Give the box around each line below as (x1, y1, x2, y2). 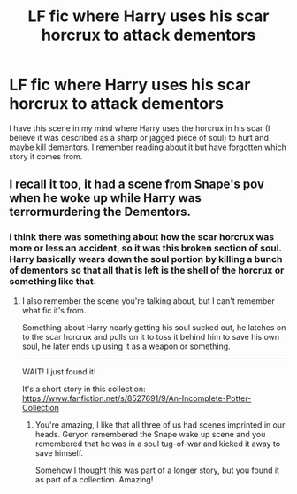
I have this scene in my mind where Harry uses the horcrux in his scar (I (9, 122, 270, 134)
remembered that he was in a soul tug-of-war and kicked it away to (34, 438, 281, 449)
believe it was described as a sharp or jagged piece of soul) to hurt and (9, 132, 270, 143)
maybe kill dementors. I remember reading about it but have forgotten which (9, 142, 287, 152)
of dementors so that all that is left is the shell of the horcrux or (9, 264, 285, 276)
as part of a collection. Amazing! (34, 474, 154, 484)
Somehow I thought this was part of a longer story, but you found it (34, 465, 280, 475)
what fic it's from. (21, 305, 87, 315)
